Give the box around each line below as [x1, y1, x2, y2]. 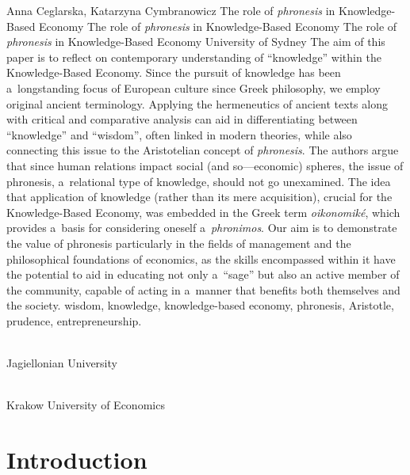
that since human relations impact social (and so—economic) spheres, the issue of [6, 157, 404, 173]
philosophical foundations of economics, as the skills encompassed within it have [6, 250, 396, 267]
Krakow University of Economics [6, 397, 165, 413]
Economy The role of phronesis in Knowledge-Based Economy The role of [39, 17, 397, 34]
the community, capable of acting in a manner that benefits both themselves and [6, 281, 400, 298]
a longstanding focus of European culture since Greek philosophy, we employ [6, 79, 381, 96]
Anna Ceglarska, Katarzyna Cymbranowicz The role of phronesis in [6, 2, 335, 18]
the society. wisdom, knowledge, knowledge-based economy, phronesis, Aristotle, [6, 297, 394, 313]
